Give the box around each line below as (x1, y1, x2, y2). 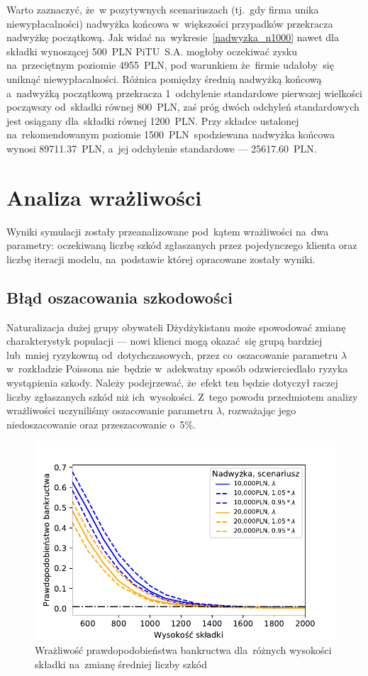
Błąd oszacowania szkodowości (6, 286, 233, 308)
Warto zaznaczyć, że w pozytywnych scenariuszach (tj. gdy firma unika (6, 2, 319, 16)
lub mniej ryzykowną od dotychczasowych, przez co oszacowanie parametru (6, 347, 338, 362)
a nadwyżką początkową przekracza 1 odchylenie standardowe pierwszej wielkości (6, 85, 363, 100)
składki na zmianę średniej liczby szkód (35, 656, 207, 671)
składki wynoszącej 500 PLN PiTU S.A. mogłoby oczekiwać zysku (6, 43, 297, 58)
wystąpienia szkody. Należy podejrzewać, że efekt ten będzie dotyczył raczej (6, 375, 338, 390)
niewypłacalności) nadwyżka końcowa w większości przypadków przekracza (6, 16, 333, 31)
